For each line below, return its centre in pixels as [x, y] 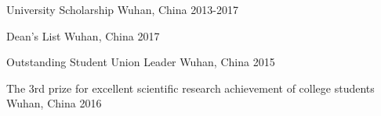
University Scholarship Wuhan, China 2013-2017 [122, 9]
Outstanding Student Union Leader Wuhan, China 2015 [141, 62]
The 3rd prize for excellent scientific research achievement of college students [190, 88]
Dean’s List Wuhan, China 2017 [83, 35]
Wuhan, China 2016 [54, 103]
